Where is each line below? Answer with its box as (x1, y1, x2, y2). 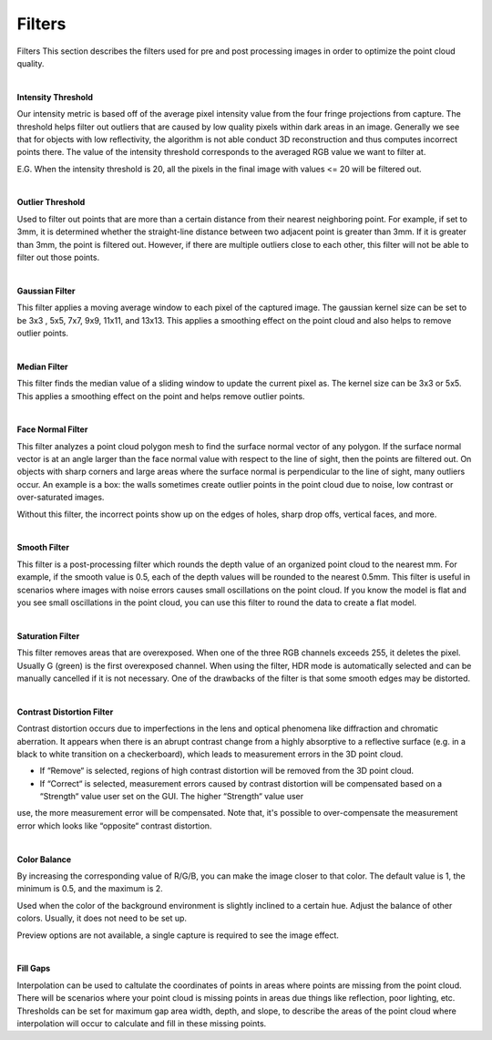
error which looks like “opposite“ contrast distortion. (16, 820, 212, 831)
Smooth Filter (16, 542, 70, 553)
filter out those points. (16, 252, 100, 263)
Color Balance (16, 853, 72, 865)
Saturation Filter (16, 630, 80, 642)
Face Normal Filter (16, 424, 88, 435)
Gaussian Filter (16, 285, 77, 296)
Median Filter (16, 361, 68, 372)
